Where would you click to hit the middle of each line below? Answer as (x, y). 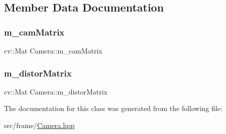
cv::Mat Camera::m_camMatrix (53, 50)
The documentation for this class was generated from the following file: (113, 108)
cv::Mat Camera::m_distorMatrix (56, 91)
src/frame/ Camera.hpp (39, 125)
